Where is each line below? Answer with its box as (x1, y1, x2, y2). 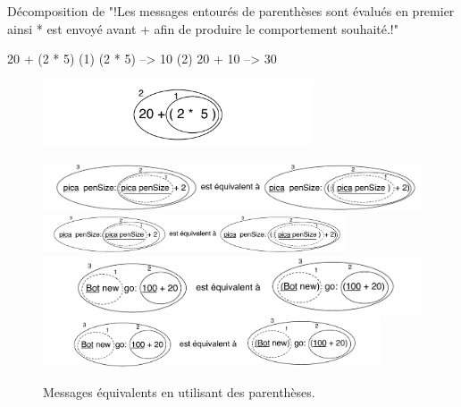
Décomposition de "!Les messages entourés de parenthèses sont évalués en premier (7, 2, 455, 20)
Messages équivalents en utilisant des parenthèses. (43, 382, 315, 401)
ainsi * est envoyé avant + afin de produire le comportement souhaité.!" (7, 19, 399, 38)
